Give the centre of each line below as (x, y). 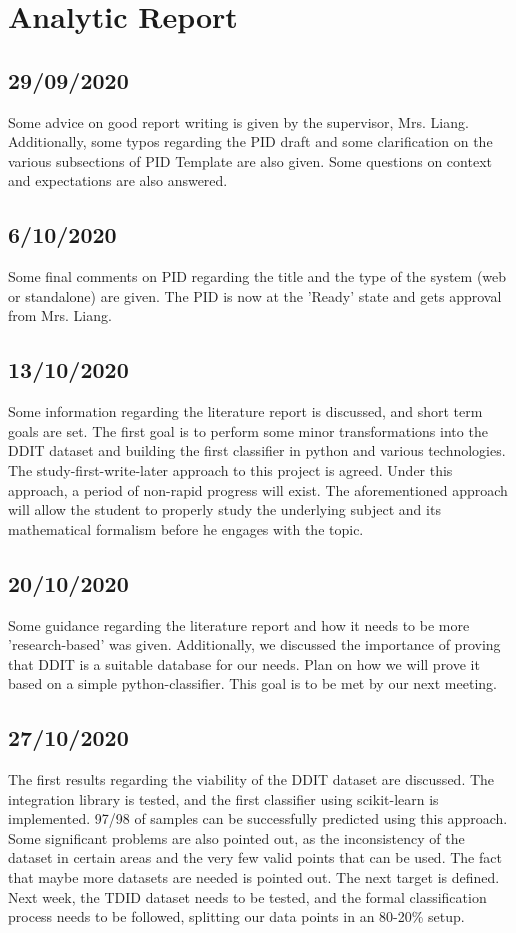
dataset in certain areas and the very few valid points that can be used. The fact (255, 857)
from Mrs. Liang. (60, 315)
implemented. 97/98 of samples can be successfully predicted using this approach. (258, 818)
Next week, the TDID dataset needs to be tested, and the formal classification (247, 896)
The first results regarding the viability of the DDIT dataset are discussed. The (251, 779)
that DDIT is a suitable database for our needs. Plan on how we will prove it (244, 663)
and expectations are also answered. (118, 180)
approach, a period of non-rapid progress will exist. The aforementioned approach (258, 489)
